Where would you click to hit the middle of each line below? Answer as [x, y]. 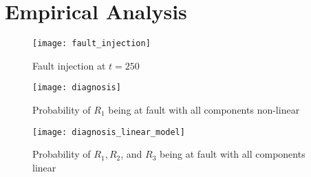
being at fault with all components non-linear [204, 110]
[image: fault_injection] [92, 44]
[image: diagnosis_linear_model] [109, 132]
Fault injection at [69, 65]
